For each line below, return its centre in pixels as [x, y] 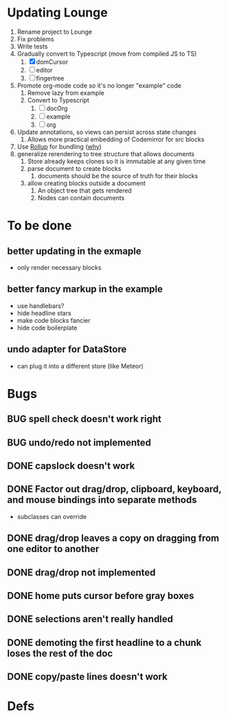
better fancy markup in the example [85, 289]
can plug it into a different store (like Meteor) [80, 366]
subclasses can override [52, 516]
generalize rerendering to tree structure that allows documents [106, 154]
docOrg [57, 108]
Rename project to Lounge [55, 32]
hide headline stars [44, 313]
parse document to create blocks [74, 168]
